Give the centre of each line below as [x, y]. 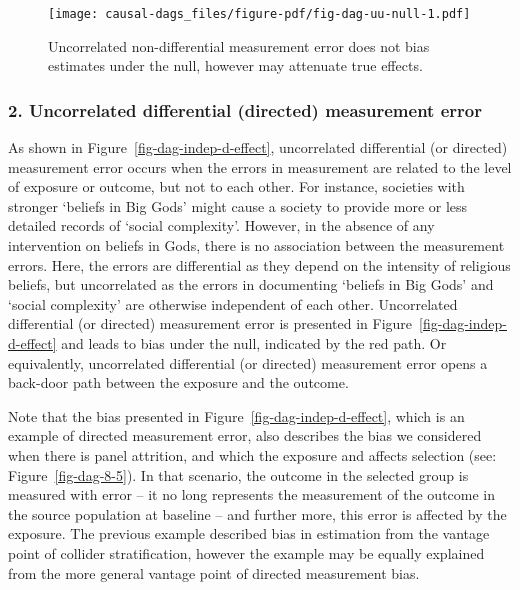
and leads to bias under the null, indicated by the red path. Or [254, 343]
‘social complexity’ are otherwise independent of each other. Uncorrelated [233, 303]
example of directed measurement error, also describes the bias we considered [245, 435]
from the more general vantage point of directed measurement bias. [214, 572]
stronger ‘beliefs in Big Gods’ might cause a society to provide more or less [238, 205]
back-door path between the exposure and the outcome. [178, 382]
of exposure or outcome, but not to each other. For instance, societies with [236, 186]
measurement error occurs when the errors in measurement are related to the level [260, 166]
